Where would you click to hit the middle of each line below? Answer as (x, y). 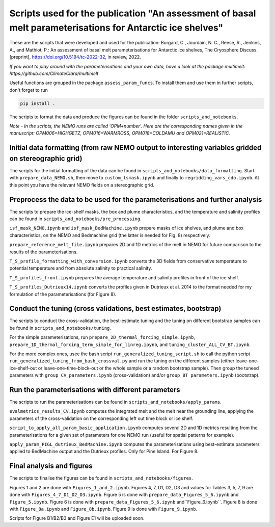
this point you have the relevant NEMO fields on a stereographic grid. (82, 185)
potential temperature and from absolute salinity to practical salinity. (81, 268)
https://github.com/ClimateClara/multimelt (54, 73)
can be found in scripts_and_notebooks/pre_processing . (76, 219)
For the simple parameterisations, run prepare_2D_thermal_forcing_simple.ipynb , (102, 337)
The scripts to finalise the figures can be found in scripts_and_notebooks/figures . (101, 478)
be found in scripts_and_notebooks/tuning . (60, 328)
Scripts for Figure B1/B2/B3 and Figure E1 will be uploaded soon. (77, 518)
